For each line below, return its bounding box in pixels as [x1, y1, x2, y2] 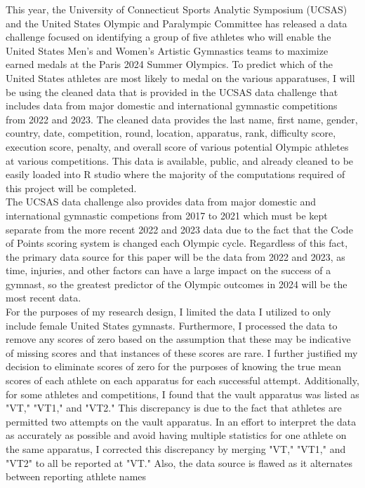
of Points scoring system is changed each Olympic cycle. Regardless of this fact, [6, 236, 348, 250]
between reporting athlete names [6, 469, 147, 484]
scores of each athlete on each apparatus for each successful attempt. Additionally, [6, 373, 359, 388]
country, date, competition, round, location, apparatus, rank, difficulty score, [6, 126, 336, 140]
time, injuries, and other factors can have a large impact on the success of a [6, 263, 331, 278]
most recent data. [6, 290, 81, 305]
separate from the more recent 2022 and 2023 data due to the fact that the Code [6, 222, 353, 236]
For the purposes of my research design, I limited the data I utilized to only [6, 304, 331, 319]
